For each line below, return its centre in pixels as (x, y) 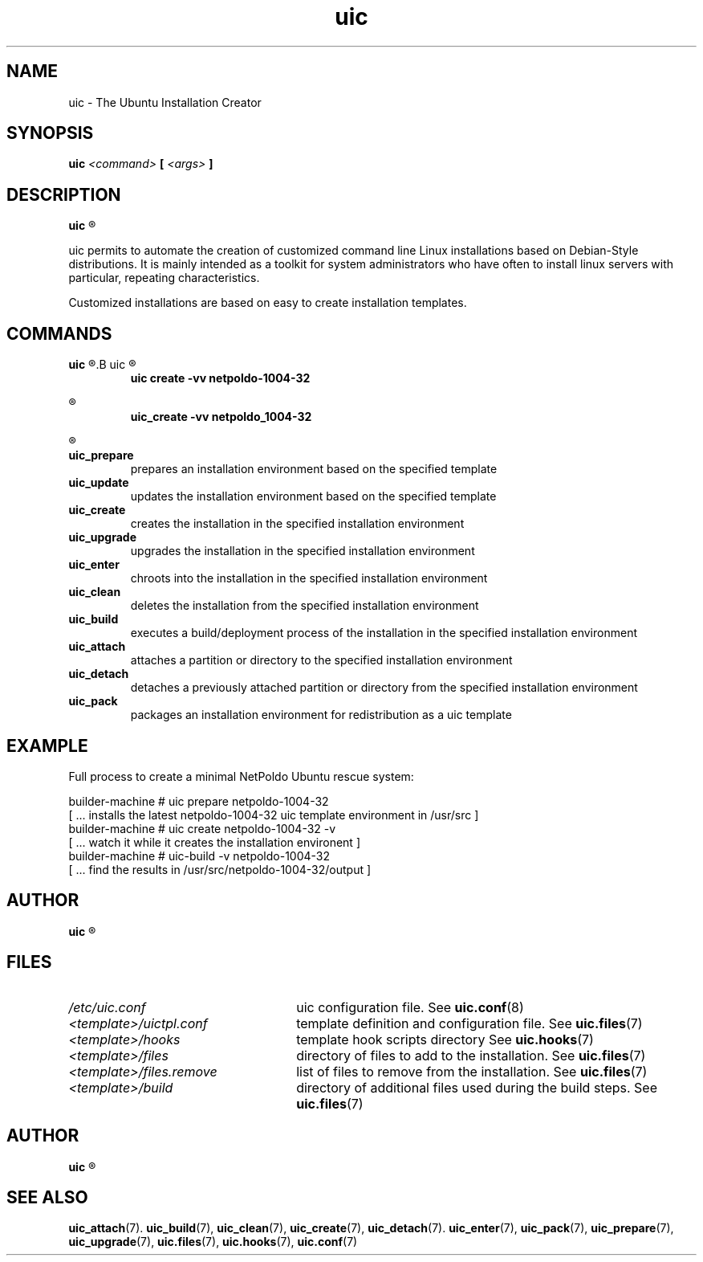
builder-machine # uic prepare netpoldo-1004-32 (199, 801)
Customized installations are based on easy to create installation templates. (268, 303)
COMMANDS (59, 333)
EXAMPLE (47, 745)
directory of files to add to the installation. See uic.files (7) (471, 1055)
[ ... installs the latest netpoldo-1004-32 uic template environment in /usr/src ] (274, 815)
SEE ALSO (47, 1197)
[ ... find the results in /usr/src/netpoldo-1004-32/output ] (220, 869)
